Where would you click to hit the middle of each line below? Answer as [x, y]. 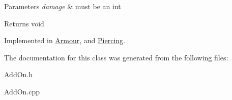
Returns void [24, 23]
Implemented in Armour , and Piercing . [65, 40]
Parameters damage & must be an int [63, 6]
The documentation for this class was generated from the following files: [116, 57]
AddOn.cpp [22, 91]
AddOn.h [19, 74]
